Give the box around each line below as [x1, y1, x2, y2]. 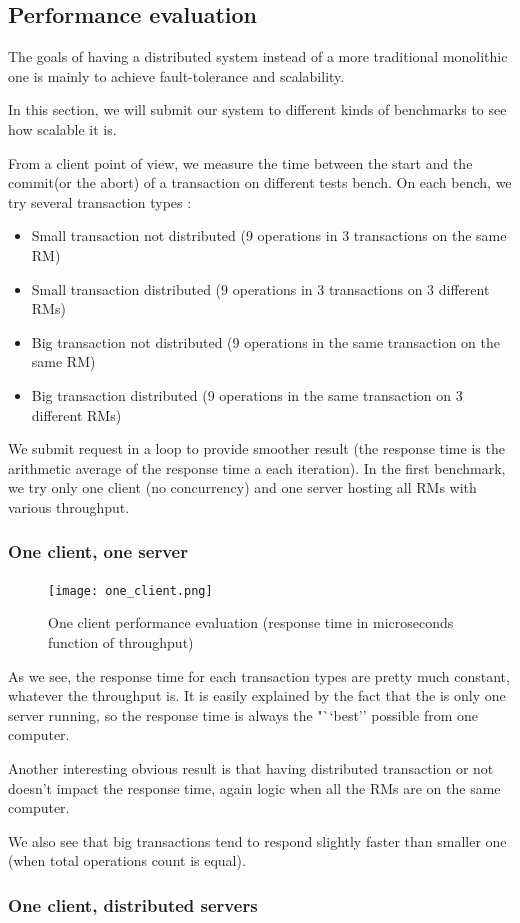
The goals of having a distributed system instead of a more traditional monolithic [8, 46, 508, 67]
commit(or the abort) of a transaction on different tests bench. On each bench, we [8, 172, 512, 193]
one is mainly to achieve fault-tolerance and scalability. [8, 65, 345, 86]
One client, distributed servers [8, 892, 258, 917]
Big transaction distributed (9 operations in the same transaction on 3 [31, 384, 463, 405]
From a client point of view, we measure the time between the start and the [8, 152, 473, 173]
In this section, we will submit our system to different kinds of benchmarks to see [8, 99, 507, 120]
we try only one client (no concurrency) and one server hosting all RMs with [8, 477, 477, 498]
